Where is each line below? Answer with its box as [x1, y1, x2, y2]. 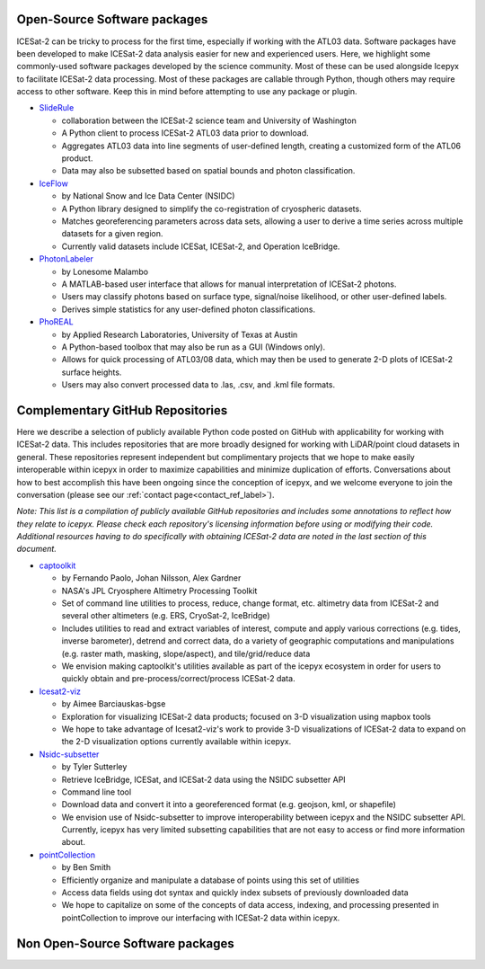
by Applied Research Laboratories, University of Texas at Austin [61, 329, 298, 340]
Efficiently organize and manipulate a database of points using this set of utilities [61, 875, 359, 885]
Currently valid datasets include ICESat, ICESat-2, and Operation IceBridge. [61, 241, 340, 252]
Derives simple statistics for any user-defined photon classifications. [61, 304, 316, 315]
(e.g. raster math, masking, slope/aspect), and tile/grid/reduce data [61, 648, 311, 659]
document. [16, 544, 57, 555]
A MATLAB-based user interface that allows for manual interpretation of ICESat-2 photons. [61, 279, 397, 289]
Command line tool [61, 787, 132, 797]
